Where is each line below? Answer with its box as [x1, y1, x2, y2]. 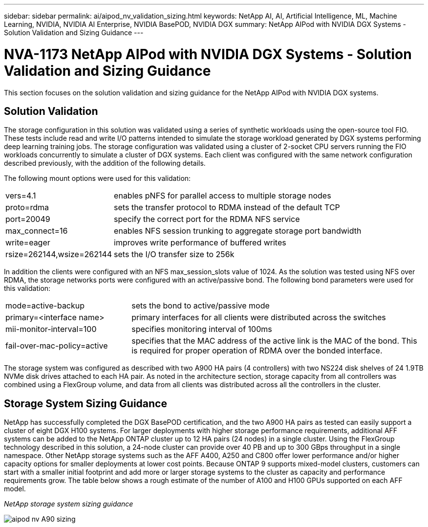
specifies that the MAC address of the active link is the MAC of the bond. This [131, 336, 417, 346]
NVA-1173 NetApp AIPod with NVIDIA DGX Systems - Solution [4, 45, 412, 63]
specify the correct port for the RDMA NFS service [114, 214, 300, 224]
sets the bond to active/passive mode [131, 301, 270, 311]
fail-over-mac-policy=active [5, 341, 108, 351]
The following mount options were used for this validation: [4, 174, 191, 183]
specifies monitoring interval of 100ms [131, 324, 272, 334]
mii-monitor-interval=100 [5, 324, 97, 334]
